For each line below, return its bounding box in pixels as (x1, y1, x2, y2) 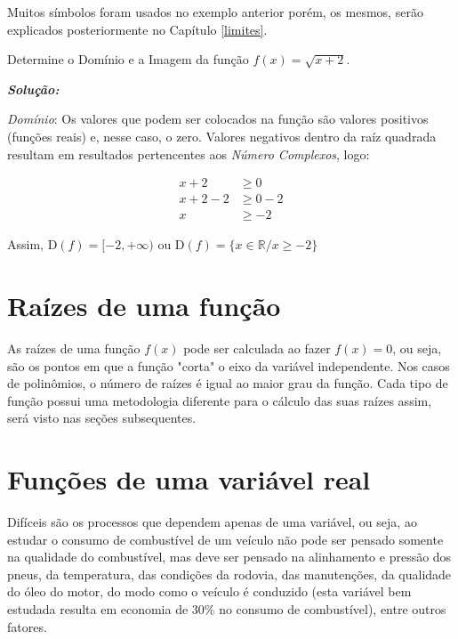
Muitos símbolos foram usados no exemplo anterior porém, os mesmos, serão (7, 3, 423, 20)
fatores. (7, 617, 47, 635)
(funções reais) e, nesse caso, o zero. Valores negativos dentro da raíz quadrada (7, 126, 437, 145)
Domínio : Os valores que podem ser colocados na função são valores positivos (7, 109, 429, 128)
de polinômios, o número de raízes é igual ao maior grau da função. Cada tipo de (7, 374, 448, 392)
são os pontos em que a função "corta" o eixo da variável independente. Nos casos (7, 356, 450, 375)
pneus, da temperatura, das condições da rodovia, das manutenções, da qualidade (7, 564, 452, 583)
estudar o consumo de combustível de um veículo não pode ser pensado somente (7, 530, 444, 548)
